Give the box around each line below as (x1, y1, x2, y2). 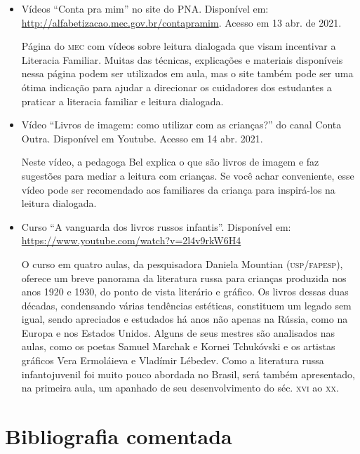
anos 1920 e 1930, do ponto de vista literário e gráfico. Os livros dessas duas (21, 284, 349, 299)
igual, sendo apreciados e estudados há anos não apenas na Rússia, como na (21, 312, 348, 326)
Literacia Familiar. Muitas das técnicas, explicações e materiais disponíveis (21, 52, 343, 67)
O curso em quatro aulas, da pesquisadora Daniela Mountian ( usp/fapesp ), (21, 256, 343, 271)
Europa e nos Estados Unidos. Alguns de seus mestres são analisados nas (21, 325, 335, 340)
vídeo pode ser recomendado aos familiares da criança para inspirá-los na (21, 182, 335, 196)
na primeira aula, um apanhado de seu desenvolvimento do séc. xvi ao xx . (21, 380, 339, 395)
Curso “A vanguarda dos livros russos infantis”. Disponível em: (21, 219, 291, 234)
